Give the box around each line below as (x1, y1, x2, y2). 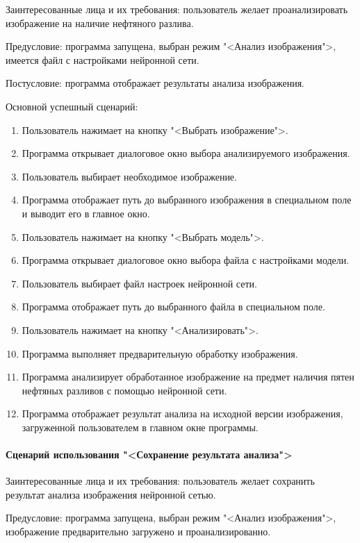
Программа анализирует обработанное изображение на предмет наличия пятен (22, 369, 354, 384)
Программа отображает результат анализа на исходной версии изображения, (22, 406, 343, 421)
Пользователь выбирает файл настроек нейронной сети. (22, 276, 257, 290)
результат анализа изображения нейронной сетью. (6, 487, 216, 501)
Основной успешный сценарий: (6, 99, 138, 113)
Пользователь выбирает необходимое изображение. (22, 169, 237, 183)
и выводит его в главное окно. (22, 206, 150, 220)
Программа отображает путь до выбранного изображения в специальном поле (22, 192, 352, 207)
